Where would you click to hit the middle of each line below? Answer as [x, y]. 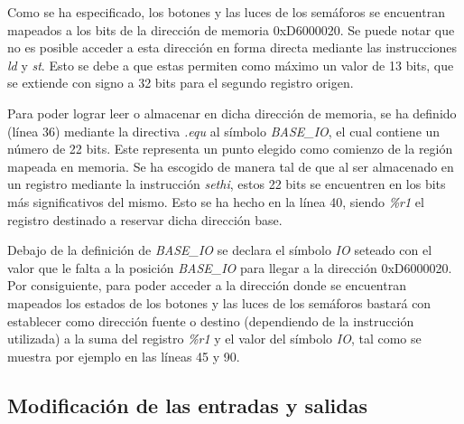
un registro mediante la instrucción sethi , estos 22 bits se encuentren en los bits [227, 184]
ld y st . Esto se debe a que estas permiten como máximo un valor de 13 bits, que [231, 65]
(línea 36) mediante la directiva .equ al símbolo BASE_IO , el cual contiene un [224, 131]
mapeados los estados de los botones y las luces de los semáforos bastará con [219, 302]
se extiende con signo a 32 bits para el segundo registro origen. [181, 83]
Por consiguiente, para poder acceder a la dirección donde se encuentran [207, 285]
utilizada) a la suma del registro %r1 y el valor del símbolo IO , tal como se [214, 339]
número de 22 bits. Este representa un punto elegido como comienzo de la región [230, 149]
